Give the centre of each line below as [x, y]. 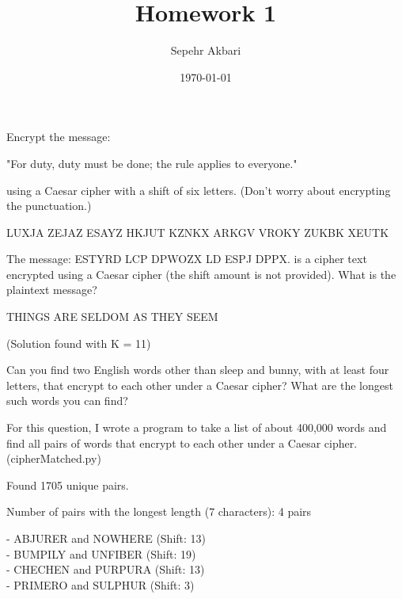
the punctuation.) [49, 206]
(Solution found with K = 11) [79, 343]
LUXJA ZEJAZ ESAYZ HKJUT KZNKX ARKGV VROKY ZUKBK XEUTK [198, 232]
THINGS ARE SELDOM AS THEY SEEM [112, 317]
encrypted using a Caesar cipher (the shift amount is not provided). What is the [201, 274]
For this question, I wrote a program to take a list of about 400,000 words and [197, 427]
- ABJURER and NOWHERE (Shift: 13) [106, 538]
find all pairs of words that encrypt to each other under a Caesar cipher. [182, 443]
